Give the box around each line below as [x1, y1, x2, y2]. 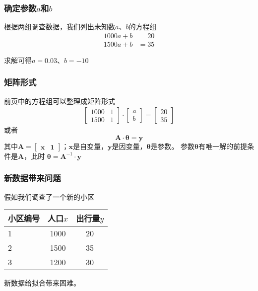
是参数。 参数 [150, 141, 195, 151]
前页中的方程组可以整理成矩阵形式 [4, 95, 115, 106]
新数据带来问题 [4, 172, 61, 184]
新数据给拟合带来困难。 [4, 278, 80, 288]
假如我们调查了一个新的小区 [4, 191, 94, 202]
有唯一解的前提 [198, 141, 247, 151]
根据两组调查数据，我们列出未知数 [4, 21, 115, 32]
